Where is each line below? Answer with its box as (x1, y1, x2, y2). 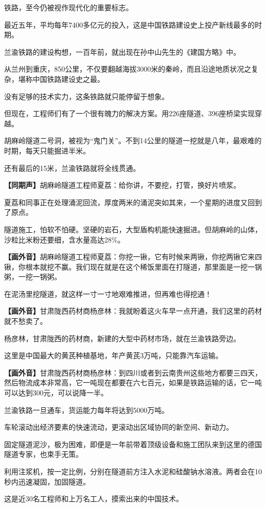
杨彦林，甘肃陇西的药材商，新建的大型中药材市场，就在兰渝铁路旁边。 (4, 333, 240, 343)
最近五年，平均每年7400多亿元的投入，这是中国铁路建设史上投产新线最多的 (4, 19, 255, 30)
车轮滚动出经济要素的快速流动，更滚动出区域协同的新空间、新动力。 (4, 422, 233, 432)
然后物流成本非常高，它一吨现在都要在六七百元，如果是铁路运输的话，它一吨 (4, 377, 262, 388)
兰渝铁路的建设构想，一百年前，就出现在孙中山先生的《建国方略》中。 (4, 46, 240, 57)
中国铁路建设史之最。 (32, 73, 104, 84)
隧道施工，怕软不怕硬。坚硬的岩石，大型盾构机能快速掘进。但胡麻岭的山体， (4, 224, 262, 234)
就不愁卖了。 (4, 316, 47, 326)
